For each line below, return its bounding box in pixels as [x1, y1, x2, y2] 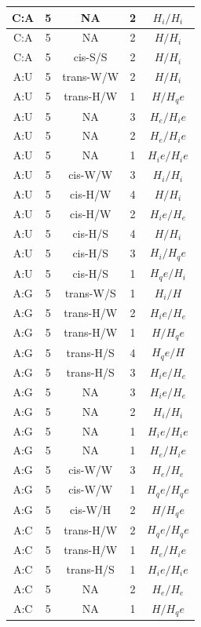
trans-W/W [62, 68, 119, 85]
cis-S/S [73, 49, 108, 65]
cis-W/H [70, 501, 111, 518]
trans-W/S [64, 284, 116, 301]
